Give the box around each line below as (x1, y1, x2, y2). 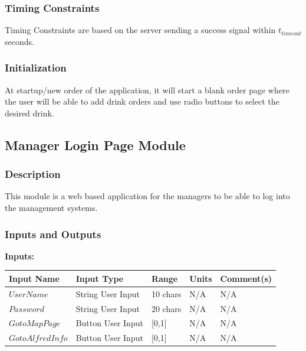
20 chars (151, 302, 182, 314)
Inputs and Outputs (5, 226, 101, 241)
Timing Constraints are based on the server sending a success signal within (5, 24, 276, 36)
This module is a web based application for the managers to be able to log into (5, 190, 290, 202)
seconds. (5, 35, 34, 47)
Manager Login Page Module (5, 135, 186, 154)
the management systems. (5, 201, 98, 213)
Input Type (75, 272, 124, 284)
